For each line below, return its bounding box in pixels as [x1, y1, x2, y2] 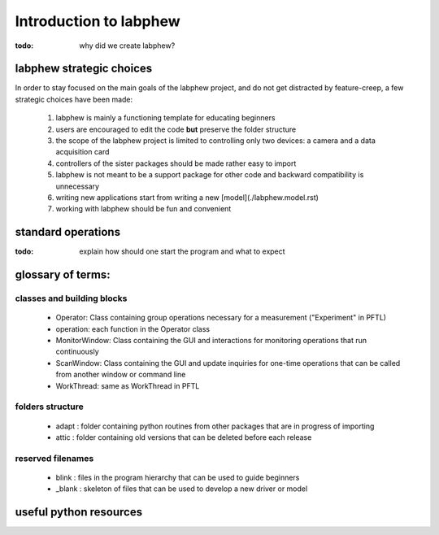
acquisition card [55, 147, 110, 157]
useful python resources [15, 505, 142, 520]
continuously [55, 346, 99, 357]
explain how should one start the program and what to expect [79, 246, 285, 256]
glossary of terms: [15, 268, 111, 282]
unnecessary [55, 181, 100, 191]
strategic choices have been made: [15, 94, 133, 104]
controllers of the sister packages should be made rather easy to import [55, 159, 297, 168]
